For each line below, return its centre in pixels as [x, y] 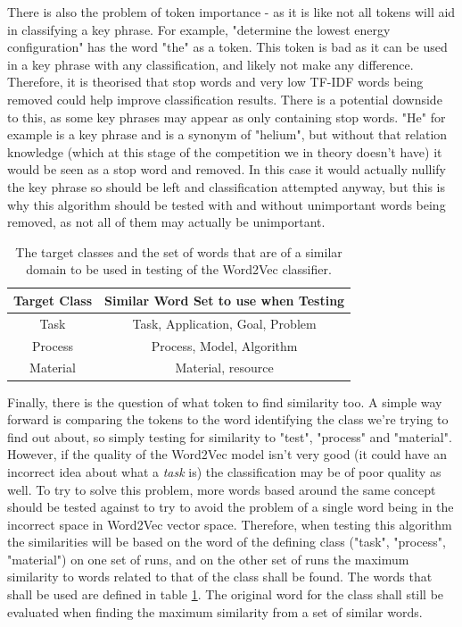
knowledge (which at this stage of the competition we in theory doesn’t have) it [225, 151]
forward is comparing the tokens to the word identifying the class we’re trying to [228, 419]
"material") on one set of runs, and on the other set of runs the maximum [208, 559]
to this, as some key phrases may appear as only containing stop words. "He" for [227, 117]
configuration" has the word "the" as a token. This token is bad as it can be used [227, 47]
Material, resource [224, 368]
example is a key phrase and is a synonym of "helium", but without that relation [227, 134]
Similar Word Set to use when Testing [225, 300]
